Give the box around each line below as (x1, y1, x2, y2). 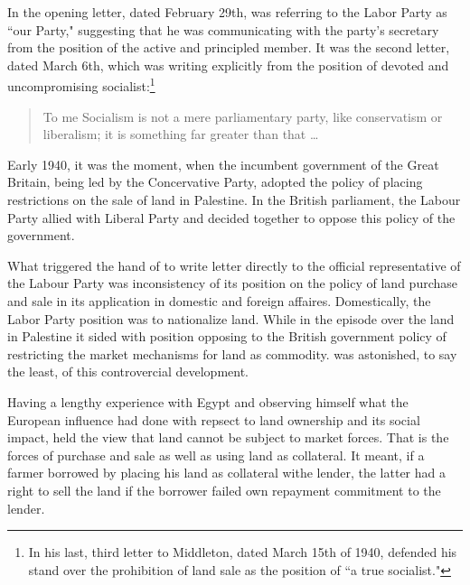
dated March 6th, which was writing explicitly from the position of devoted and (7, 55, 449, 74)
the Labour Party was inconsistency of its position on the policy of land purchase (7, 274, 457, 292)
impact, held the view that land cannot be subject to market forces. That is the (7, 428, 449, 447)
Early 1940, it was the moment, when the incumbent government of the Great (7, 154, 439, 173)
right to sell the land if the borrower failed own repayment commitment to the (7, 480, 441, 499)
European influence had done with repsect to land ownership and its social (7, 410, 420, 429)
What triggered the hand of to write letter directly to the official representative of (7, 255, 461, 274)
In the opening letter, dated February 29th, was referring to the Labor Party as (7, 3, 447, 21)
